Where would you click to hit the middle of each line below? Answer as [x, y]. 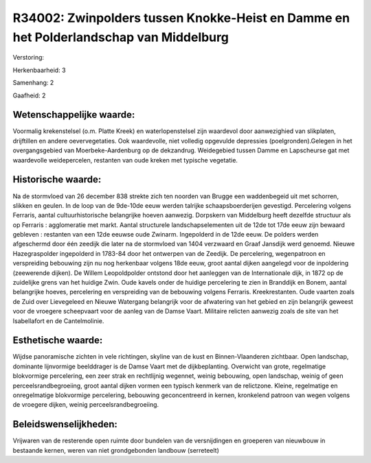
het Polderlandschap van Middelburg [121, 37]
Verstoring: [29, 58]
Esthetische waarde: [58, 341]
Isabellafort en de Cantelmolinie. [58, 321]
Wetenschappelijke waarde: [74, 115]
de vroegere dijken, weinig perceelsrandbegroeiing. [86, 405]
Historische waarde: [57, 179]
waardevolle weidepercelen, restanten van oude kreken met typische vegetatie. [125, 160]
